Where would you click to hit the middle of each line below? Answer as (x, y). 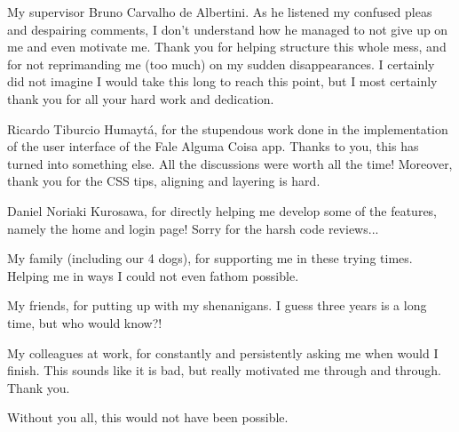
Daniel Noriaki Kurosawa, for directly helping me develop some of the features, (222, 210)
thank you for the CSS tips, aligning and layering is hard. (164, 181)
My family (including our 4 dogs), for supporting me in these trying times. (210, 258)
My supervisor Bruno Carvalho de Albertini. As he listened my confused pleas (220, 12)
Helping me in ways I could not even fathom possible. (153, 275)
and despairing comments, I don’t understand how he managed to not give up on (228, 29)
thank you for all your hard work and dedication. (141, 98)
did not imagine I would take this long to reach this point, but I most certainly (222, 81)
